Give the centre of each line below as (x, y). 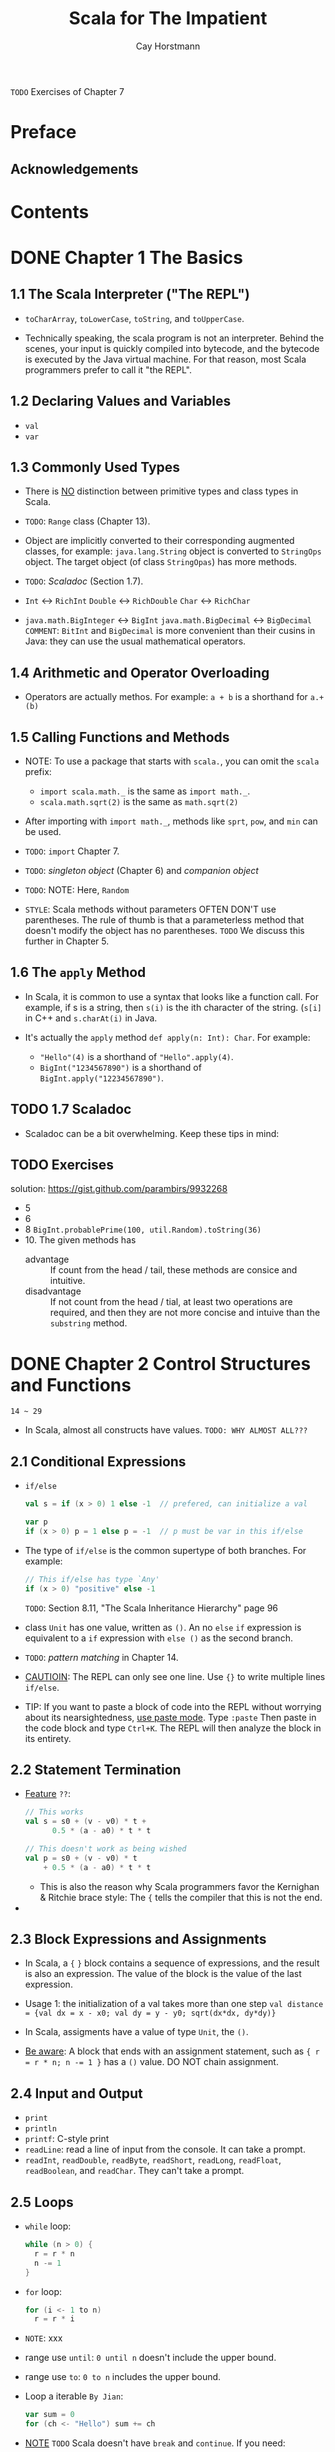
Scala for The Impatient (168, 18)
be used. (43, 831)
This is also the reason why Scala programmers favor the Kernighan (179, 1886)
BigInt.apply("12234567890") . (101, 1078)
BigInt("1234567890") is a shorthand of (120, 1067)
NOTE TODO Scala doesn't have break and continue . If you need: (155, 2443)
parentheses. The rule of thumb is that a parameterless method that (164, 919)
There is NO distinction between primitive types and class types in (161, 491)
